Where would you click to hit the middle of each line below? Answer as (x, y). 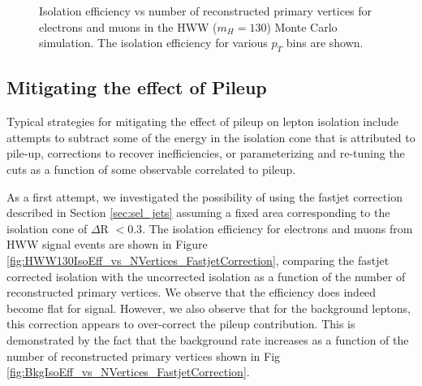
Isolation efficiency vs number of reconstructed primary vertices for (206, 11)
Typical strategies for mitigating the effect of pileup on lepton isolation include (202, 121)
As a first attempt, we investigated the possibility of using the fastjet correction (205, 196)
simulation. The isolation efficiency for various (153, 43)
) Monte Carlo (302, 26)
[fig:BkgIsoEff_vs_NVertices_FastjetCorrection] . (128, 372)
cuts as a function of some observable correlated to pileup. (151, 169)
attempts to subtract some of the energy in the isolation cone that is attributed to (211, 137)
